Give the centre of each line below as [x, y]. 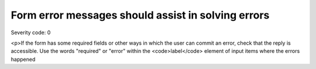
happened [23, 59]
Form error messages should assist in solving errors [140, 15]
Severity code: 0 [31, 32]
